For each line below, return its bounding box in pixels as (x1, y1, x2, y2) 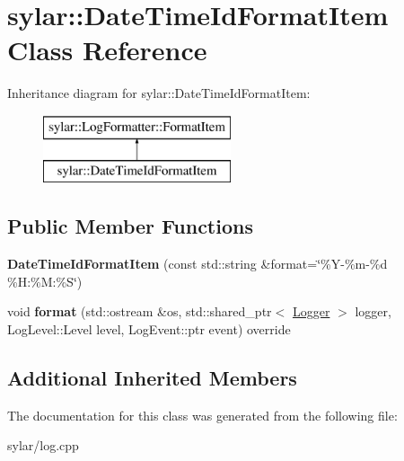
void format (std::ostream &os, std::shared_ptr (7, 302, 272, 321)
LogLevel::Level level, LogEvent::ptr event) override (7, 320, 291, 339)
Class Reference (7, 31, 207, 68)
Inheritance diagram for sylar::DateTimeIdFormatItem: (7, 84, 311, 102)
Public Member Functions (7, 212, 253, 240)
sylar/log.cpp (7, 436, 79, 455)
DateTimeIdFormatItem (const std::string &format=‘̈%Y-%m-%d (7, 254, 388, 273)
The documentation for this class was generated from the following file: (7, 405, 398, 424)
